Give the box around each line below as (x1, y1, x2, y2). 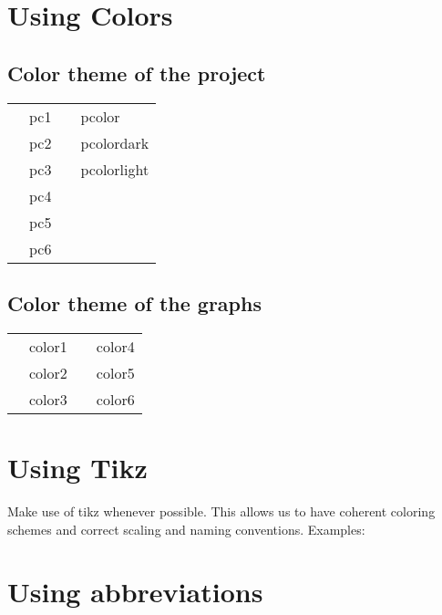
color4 (96, 335, 135, 357)
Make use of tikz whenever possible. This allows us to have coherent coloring (7, 501, 436, 520)
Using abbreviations (7, 573, 263, 610)
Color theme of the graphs (7, 288, 262, 317)
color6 (96, 388, 135, 410)
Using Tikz (7, 448, 148, 485)
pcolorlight (80, 158, 149, 180)
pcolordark (80, 131, 149, 153)
